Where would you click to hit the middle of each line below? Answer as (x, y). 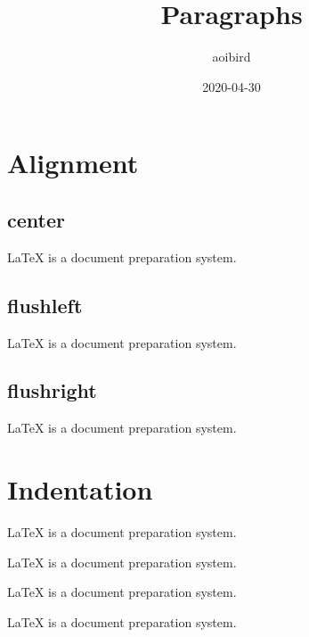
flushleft (45, 305)
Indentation (80, 489)
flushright (52, 390)
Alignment (73, 163)
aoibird (232, 57)
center (36, 219)
